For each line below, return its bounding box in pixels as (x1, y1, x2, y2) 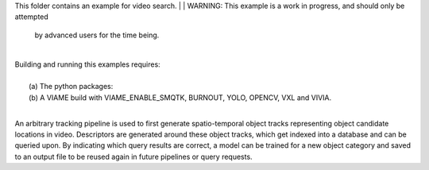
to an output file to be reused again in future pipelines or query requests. (14, 152, 253, 161)
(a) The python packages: (29, 82, 114, 91)
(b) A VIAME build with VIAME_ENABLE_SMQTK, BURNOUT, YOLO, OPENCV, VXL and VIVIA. (29, 92, 332, 102)
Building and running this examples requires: (14, 60, 160, 69)
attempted (14, 12, 49, 21)
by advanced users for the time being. (34, 30, 160, 40)
